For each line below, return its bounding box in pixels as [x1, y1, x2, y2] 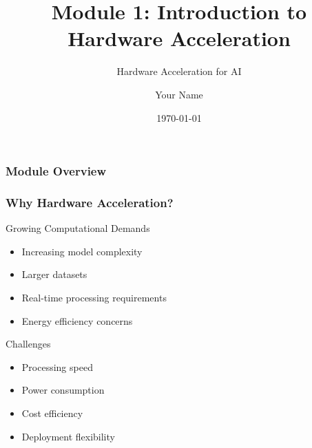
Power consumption [21, 383, 105, 397]
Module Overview [6, 162, 107, 180]
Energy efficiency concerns [21, 313, 133, 328]
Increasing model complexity [21, 244, 143, 258]
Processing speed [21, 359, 93, 374]
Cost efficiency [21, 405, 83, 420]
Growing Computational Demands [6, 221, 150, 235]
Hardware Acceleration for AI [116, 64, 242, 78]
